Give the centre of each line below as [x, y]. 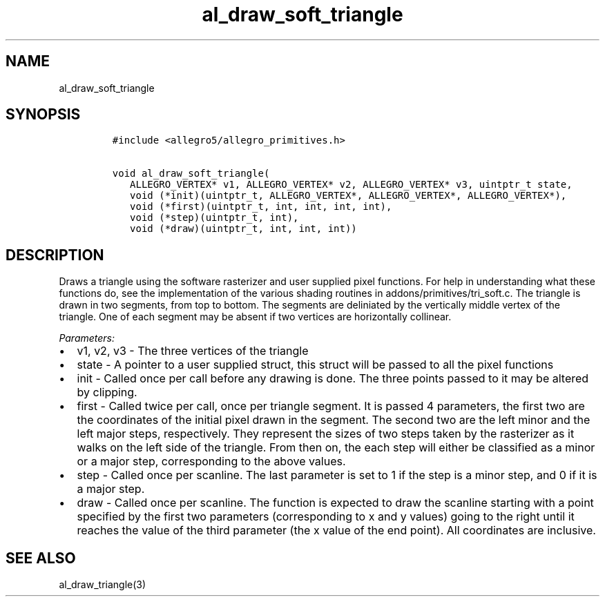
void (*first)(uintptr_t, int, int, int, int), [261, 207]
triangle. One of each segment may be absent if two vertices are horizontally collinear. [255, 317]
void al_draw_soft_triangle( [191, 174]
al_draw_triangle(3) [103, 585]
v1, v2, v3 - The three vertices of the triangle [193, 351]
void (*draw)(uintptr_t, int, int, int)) [243, 229]
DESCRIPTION [55, 255]
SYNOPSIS [43, 115]
